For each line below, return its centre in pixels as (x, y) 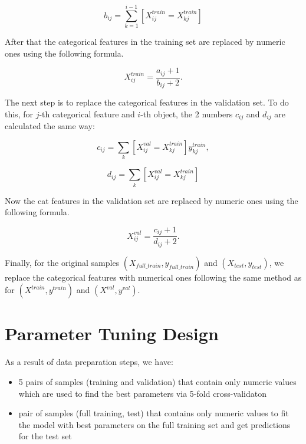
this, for (19, 114)
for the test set (45, 436)
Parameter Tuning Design (112, 333)
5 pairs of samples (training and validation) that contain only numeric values (157, 381)
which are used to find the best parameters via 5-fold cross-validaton (142, 393)
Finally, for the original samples (62, 262)
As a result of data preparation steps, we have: (89, 362)
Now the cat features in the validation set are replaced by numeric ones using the (152, 200)
